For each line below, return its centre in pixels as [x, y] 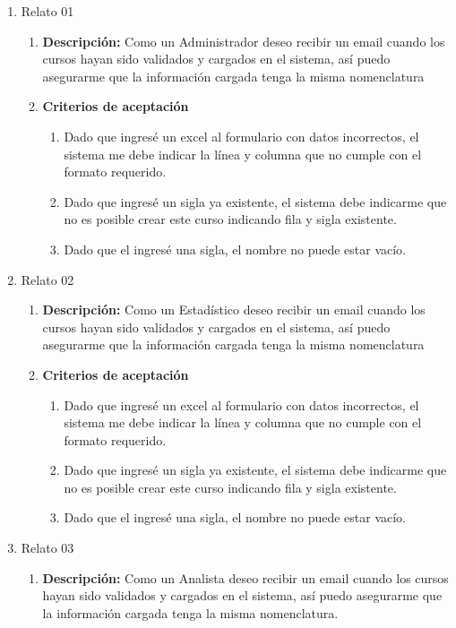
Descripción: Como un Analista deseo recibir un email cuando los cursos [245, 577]
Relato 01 [47, 11]
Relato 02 [47, 279]
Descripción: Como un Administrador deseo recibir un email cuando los [244, 41]
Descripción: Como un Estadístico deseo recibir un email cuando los [234, 310]
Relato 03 [47, 548]
